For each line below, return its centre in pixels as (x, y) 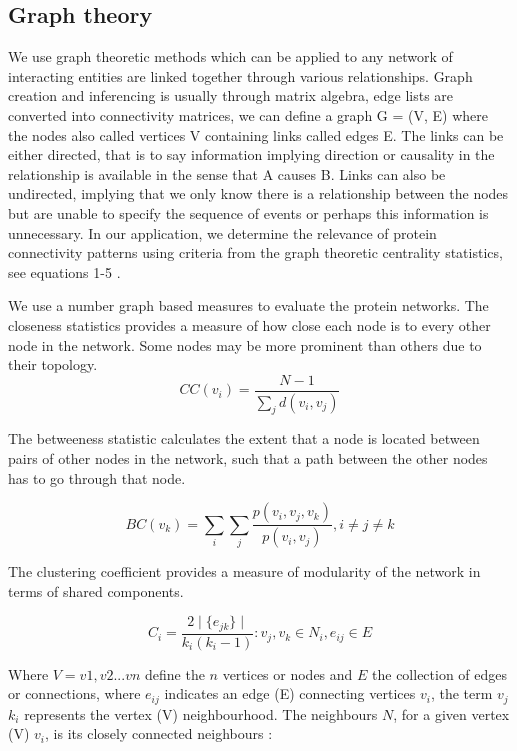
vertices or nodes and (287, 673)
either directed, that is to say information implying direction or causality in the (251, 154)
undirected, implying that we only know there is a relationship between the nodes (258, 193)
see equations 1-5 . (64, 271)
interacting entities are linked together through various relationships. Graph (240, 75)
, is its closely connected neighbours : (159, 733)
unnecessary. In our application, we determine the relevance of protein (222, 232)
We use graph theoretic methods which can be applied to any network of (230, 56)
